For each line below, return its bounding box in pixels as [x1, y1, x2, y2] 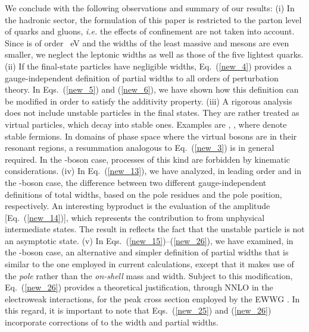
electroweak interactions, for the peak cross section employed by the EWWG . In [5, 292, 300, 305]
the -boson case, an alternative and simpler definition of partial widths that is [5, 246, 289, 258]
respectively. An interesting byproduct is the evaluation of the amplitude [5, 200, 270, 212]
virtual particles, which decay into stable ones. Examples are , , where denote [5, 118, 287, 130]
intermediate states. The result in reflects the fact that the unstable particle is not [5, 223, 305, 235]
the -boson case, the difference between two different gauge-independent [5, 176, 267, 188]
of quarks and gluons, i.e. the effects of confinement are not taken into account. [5, 25, 295, 37]
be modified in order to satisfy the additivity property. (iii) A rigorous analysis [5, 94, 292, 107]
